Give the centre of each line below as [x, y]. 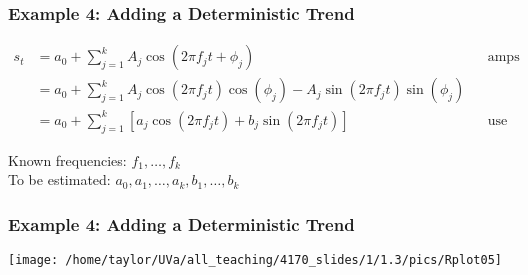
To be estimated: [59, 179]
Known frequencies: [67, 159]
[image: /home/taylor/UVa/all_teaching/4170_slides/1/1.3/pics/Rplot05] [255, 260]
